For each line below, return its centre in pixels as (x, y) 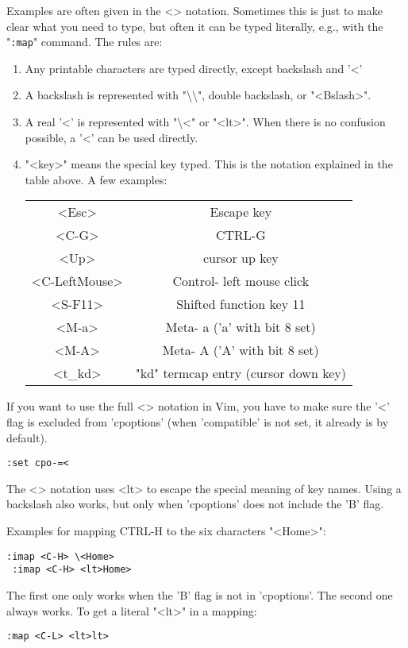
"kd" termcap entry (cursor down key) (241, 373)
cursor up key (241, 258)
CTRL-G (241, 235)
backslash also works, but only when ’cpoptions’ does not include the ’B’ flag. (195, 504)
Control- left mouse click (241, 281)
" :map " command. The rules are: (85, 42)
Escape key (241, 212)
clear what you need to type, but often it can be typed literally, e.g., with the (195, 26)
